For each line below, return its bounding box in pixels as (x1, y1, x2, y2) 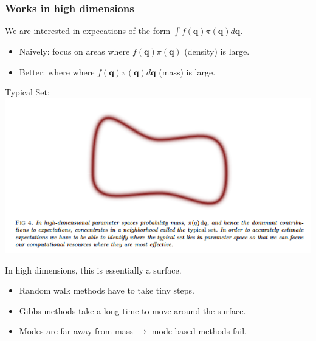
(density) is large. (184, 45, 250, 58)
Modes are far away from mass (19, 325, 133, 337)
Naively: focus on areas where (19, 45, 130, 58)
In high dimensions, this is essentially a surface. (5, 263, 182, 276)
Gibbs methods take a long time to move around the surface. (19, 304, 246, 317)
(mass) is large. (159, 65, 216, 78)
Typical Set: (5, 86, 50, 98)
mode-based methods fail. (151, 325, 247, 337)
